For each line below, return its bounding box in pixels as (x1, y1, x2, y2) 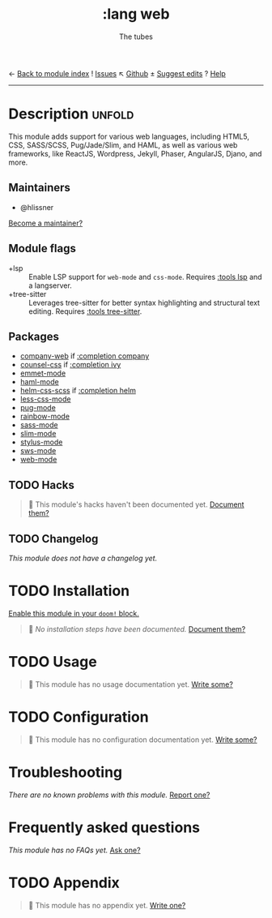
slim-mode (19, 429, 57, 439)
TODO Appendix (8, 873, 120, 892)
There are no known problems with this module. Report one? (8, 790, 210, 800)
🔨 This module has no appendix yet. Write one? (28, 900, 186, 910)
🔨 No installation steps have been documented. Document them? (28, 624, 246, 633)
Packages (8, 329, 59, 343)
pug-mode (19, 403, 57, 413)
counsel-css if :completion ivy (19, 360, 121, 370)
